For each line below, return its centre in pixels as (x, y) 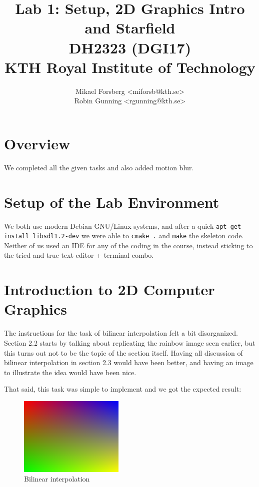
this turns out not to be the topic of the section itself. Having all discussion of (123, 352)
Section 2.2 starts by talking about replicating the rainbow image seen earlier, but (130, 342)
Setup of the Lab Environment (112, 202)
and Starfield (130, 28)
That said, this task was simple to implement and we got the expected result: (123, 389)
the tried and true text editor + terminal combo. (79, 255)
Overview (37, 143)
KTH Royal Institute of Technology (130, 67)
